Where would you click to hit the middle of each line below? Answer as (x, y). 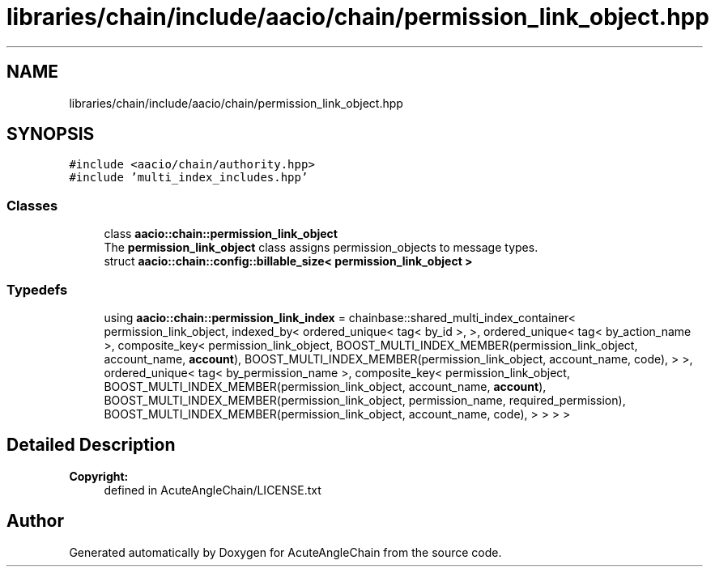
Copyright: (99, 476)
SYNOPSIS (51, 134)
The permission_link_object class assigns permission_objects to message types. (321, 248)
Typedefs (37, 289)
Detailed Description (91, 445)
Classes (32, 205)
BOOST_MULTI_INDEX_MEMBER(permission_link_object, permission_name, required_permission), (365, 400)
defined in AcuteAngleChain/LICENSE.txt (213, 490)
